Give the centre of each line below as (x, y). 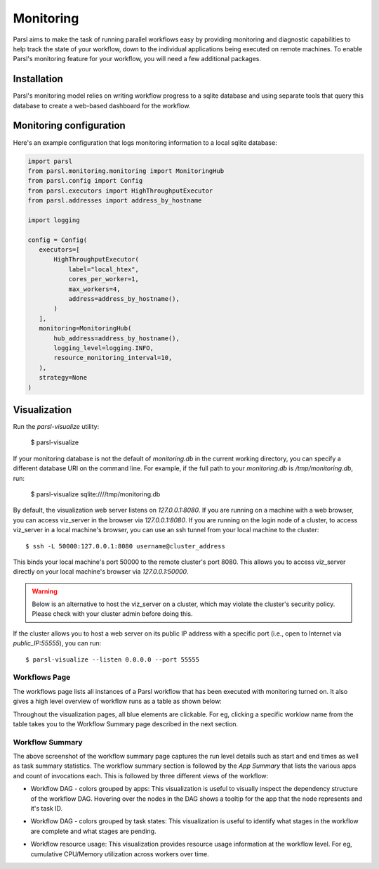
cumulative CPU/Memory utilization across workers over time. (120, 854)
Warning (45, 591)
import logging (54, 220)
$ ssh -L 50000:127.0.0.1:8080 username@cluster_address (126, 546)
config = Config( (58, 240)
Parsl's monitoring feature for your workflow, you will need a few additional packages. (137, 59)
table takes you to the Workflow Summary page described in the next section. (126, 723)
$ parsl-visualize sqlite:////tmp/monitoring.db (95, 494)
